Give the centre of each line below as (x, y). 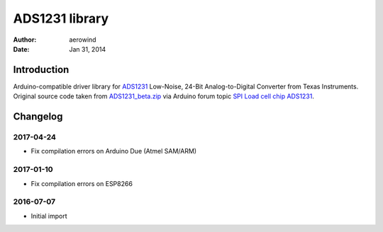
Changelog (38, 117)
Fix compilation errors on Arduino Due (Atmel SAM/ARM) (114, 151)
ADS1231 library (61, 18)
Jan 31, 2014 (88, 49)
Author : (25, 40)
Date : (21, 49)
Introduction (41, 70)
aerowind (83, 40)
